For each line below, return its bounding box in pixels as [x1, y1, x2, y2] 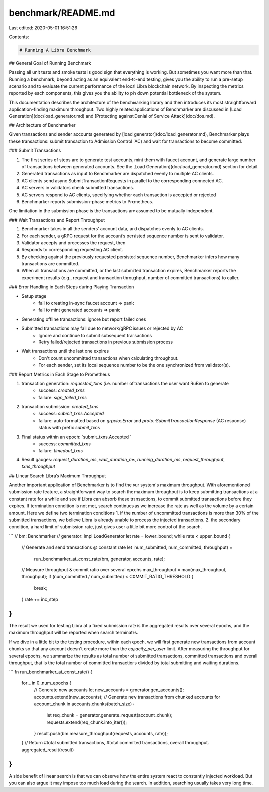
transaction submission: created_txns [21, 404, 99, 410]
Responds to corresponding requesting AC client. [21, 247, 123, 253]
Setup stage [21, 293, 47, 299]
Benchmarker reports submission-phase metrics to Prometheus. [21, 198, 154, 204]
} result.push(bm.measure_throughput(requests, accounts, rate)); [34, 731, 168, 737]
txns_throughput [21, 463, 56, 470]
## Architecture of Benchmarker [9, 122, 76, 128]
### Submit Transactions [9, 147, 61, 154]
